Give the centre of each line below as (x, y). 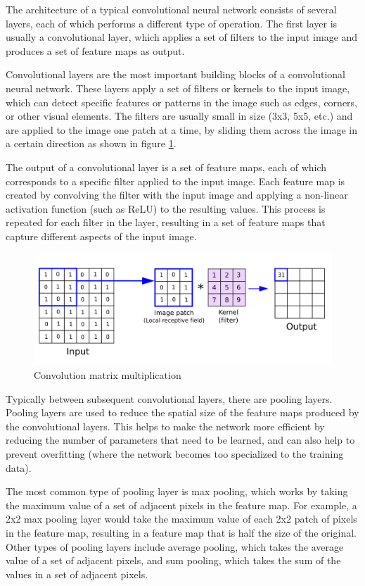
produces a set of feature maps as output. (95, 50)
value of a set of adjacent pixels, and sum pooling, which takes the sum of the (173, 560)
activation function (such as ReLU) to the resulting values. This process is (166, 208)
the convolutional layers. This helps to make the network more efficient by (165, 426)
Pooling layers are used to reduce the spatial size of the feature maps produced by (182, 412)
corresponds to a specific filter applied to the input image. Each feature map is (175, 181)
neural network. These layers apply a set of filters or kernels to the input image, (178, 88)
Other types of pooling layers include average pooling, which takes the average (175, 546)
